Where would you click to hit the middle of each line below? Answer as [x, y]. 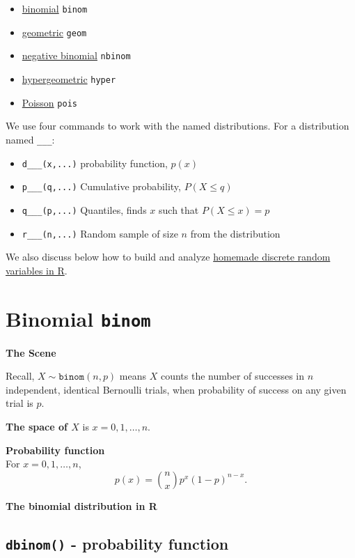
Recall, [20, 376]
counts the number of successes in [232, 376]
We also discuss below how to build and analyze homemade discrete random [168, 257]
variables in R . [37, 270]
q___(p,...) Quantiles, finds [84, 209]
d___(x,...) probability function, [95, 163]
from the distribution [235, 233]
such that [179, 209]
